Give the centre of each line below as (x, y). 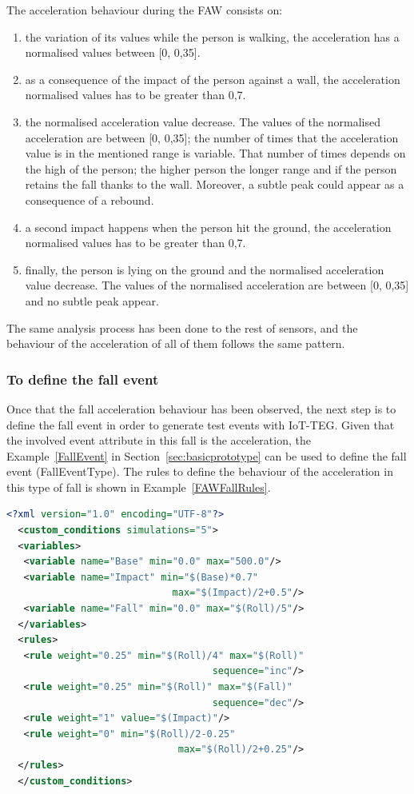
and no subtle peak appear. (92, 300)
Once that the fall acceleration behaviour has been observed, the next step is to (201, 408)
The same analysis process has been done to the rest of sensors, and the (182, 327)
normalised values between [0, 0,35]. (113, 52)
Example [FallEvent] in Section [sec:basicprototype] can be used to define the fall (207, 455)
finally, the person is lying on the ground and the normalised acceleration (205, 269)
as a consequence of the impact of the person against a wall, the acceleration (213, 79)
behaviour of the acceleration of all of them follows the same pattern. (176, 343)
